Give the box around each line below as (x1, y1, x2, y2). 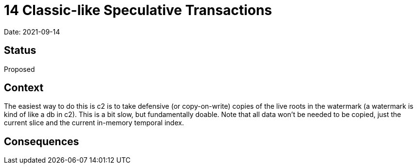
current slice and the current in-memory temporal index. (4, 118, 184, 127)
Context (4, 82, 44, 94)
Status (4, 44, 36, 57)
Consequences (4, 135, 79, 148)
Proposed (4, 65, 35, 73)
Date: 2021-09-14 (4, 27, 60, 36)
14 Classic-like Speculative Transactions (4, 2, 272, 18)
